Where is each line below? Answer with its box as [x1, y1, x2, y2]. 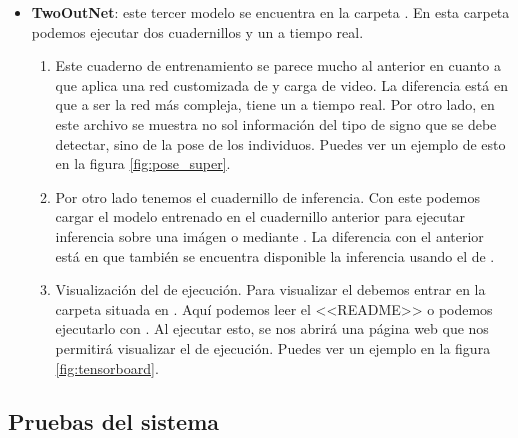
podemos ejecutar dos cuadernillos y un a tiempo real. [31, 21, 364, 42]
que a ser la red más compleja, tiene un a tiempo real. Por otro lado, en [55, 94, 495, 115]
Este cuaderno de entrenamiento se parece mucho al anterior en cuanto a [55, 55, 501, 76]
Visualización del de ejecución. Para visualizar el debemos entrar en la [55, 279, 486, 300]
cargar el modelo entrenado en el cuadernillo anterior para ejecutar [55, 206, 466, 227]
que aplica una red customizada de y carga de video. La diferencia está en [55, 74, 508, 95]
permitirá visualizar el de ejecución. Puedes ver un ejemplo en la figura [55, 337, 491, 358]
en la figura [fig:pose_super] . [55, 153, 231, 174]
